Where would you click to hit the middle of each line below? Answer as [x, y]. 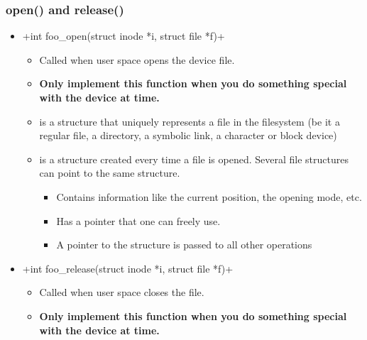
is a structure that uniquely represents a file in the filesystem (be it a [190, 121]
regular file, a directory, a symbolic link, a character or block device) [188, 135]
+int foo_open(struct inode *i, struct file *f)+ [124, 36]
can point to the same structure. [110, 173]
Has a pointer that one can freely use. [138, 220]
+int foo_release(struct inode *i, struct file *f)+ [128, 268]
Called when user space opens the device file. [137, 59]
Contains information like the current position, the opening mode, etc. [209, 196]
